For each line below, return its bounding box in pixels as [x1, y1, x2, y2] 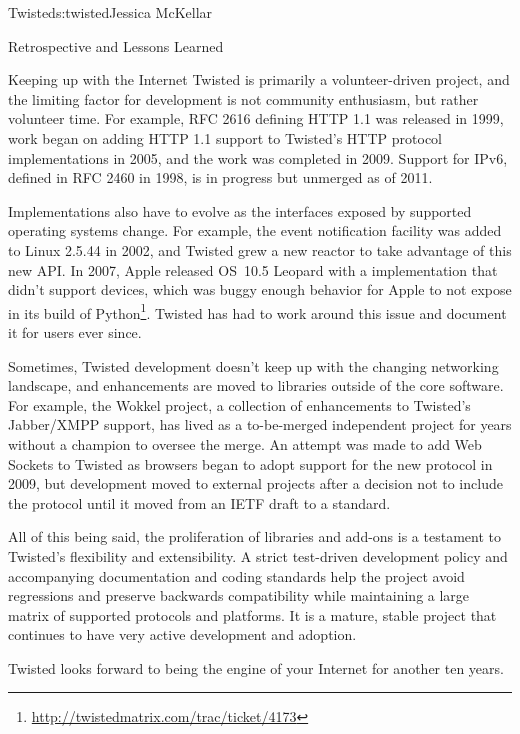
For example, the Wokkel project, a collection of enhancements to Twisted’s [8, 394, 471, 415]
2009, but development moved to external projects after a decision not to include [8, 473, 503, 494]
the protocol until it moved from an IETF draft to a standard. [8, 492, 391, 513]
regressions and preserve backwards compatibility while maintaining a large [8, 585, 470, 606]
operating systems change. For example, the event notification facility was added [8, 220, 502, 241]
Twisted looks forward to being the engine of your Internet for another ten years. [8, 657, 504, 678]
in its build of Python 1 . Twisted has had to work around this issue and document [8, 299, 507, 323]
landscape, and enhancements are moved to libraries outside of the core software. [8, 375, 504, 396]
